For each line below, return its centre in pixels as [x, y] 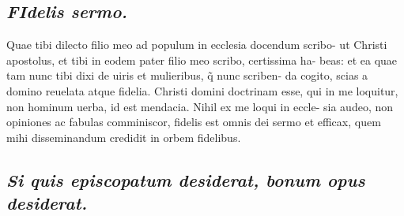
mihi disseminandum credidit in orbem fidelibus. [124, 137]
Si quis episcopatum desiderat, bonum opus [186, 179]
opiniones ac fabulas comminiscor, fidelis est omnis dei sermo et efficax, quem [194, 122]
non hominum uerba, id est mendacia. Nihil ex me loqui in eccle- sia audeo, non [200, 106]
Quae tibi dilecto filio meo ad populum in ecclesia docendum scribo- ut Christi [197, 45]
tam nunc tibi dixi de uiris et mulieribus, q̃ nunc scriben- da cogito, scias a [187, 75]
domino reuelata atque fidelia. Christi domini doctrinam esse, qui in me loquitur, [202, 90]
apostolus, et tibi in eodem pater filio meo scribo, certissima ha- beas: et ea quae [202, 60]
